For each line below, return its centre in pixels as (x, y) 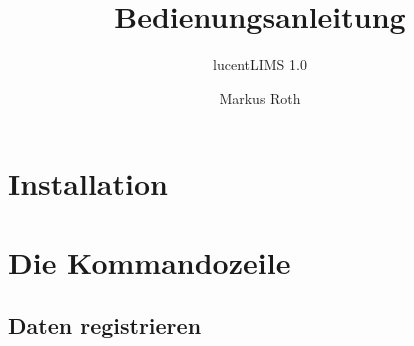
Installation (88, 183)
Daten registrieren (105, 325)
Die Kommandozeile (149, 261)
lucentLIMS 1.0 (260, 64)
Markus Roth (260, 97)
